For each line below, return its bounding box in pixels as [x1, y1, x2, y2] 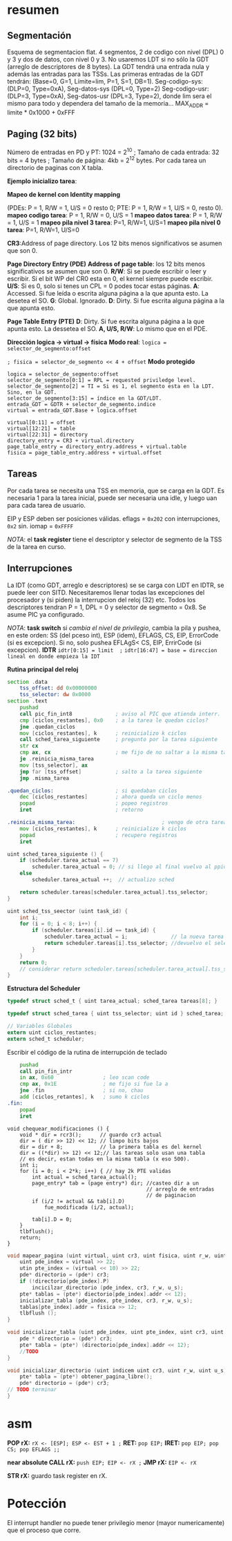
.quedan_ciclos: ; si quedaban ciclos [7, 787, 177, 794]
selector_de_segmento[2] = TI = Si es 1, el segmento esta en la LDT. [7, 383, 215, 390]
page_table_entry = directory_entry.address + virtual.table [7, 443, 187, 450]
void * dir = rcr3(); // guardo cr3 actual [19, 1131, 162, 1138]
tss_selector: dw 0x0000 [19, 691, 91, 698]
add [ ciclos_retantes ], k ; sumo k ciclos [19, 1093, 150, 1100]
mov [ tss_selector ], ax [19, 762, 88, 769]
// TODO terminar [7, 1386, 57, 1393]
